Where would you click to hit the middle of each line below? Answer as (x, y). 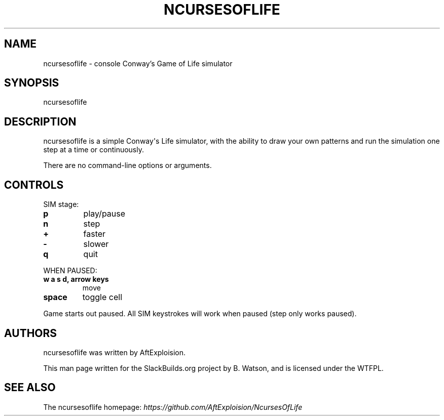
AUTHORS (31, 333)
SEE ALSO (30, 388)
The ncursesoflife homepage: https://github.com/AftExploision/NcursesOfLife (173, 407)
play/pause (104, 214)
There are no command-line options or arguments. (127, 165)
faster (95, 234)
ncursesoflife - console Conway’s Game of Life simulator (138, 63)
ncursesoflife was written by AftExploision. (115, 352)
